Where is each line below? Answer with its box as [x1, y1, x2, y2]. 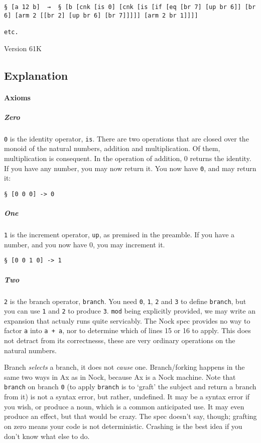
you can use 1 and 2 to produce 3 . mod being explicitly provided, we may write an [4, 306, 255, 316]
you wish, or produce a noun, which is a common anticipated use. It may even [4, 401, 244, 411]
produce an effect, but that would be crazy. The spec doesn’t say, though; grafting [4, 411, 257, 421]
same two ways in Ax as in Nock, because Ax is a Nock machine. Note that [4, 371, 236, 382]
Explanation [4, 67, 68, 83]
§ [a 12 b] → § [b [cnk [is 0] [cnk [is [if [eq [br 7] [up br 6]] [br [4, 4, 256, 11]
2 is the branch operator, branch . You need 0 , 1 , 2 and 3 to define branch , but [4, 296, 246, 306]
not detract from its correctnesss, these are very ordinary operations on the [4, 335, 235, 346]
